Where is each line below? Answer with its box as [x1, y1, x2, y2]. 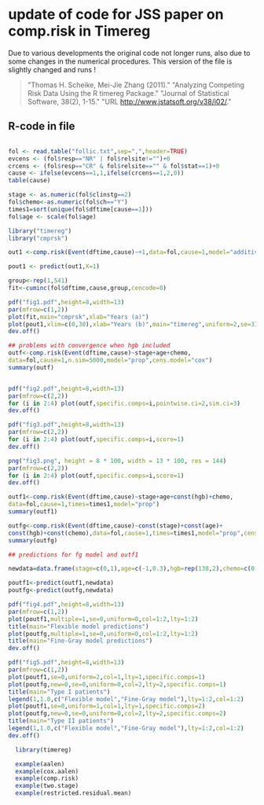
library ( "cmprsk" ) [8, 234, 68, 242]
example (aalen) [15, 760, 65, 768]
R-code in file [8, 119, 75, 133]
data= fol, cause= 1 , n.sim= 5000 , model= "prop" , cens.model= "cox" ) [8, 356, 213, 364]
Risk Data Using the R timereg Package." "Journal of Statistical [27, 88, 229, 97]
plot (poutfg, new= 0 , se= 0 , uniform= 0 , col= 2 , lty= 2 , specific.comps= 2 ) [8, 710, 227, 718]
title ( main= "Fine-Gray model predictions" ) [8, 637, 153, 645]
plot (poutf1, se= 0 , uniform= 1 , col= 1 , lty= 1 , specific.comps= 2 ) [8, 702, 206, 711]
